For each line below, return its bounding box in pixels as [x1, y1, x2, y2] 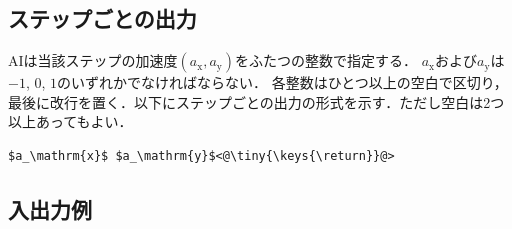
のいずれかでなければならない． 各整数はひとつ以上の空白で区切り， [57, 72, 508, 93]
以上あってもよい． [8, 111, 133, 132]
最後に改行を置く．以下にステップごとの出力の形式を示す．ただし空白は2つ [8, 91, 505, 112]
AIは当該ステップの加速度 [8, 50, 178, 71]
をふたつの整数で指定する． [235, 50, 418, 71]
